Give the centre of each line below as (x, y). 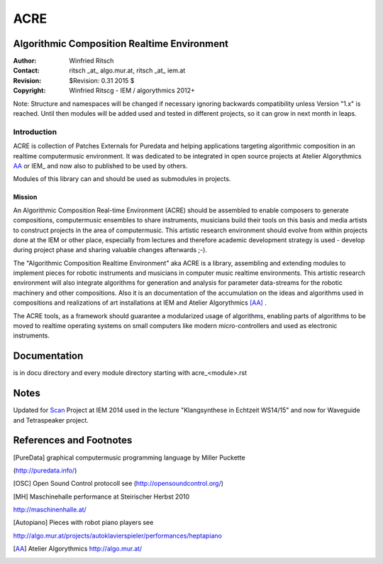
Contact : (27, 70)
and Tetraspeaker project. (51, 420)
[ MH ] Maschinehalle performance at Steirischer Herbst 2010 (101, 497)
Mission (25, 197)
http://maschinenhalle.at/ (50, 510)
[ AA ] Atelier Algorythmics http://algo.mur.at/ (78, 549)
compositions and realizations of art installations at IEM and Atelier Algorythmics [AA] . (140, 303)
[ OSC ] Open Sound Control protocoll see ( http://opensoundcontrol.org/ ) (118, 484)
